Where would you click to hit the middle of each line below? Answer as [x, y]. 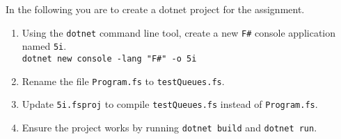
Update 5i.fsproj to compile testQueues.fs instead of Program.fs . [170, 104]
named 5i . [44, 46]
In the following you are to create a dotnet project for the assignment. [155, 9]
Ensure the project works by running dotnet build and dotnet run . [169, 127]
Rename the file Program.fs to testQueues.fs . [123, 81]
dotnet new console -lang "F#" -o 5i [109, 58]
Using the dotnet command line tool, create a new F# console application [179, 32]
